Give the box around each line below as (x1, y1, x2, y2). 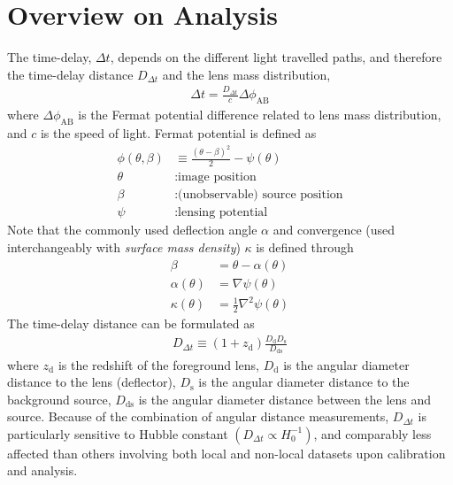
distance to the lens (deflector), (7, 373, 176, 391)
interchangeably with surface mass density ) (7, 237, 241, 256)
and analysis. (7, 461, 78, 480)
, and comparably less (313, 424, 432, 443)
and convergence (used (273, 220, 395, 239)
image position (178, 171, 257, 184)
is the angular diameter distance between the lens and (138, 389, 432, 408)
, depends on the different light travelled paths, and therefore (110, 48, 442, 66)
